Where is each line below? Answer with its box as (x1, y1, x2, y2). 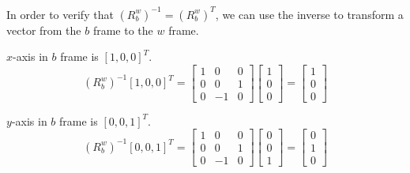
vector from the (6, 21, 81, 38)
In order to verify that (6, 6, 114, 22)
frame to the (92, 21, 153, 38)
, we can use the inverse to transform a (215, 6, 404, 22)
